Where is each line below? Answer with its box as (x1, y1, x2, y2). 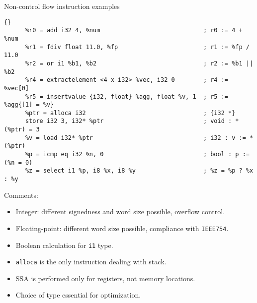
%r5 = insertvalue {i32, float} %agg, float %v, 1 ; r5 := (25, 93, 229, 100)
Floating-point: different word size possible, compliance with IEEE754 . (15, 223, 229, 233)
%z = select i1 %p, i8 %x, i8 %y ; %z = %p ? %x (25, 167, 254, 175)
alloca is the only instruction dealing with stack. (15, 256, 167, 267)
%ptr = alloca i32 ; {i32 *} (25, 109, 236, 117)
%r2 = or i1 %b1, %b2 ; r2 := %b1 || (25, 60, 254, 67)
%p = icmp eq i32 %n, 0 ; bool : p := (25, 151, 250, 158)
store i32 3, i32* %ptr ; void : (25, 118, 232, 125)
